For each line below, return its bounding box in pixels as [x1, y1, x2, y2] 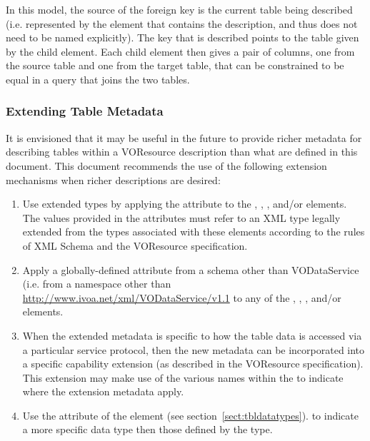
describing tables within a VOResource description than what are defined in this [6, 144, 358, 159]
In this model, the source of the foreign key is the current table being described [6, 2, 353, 16]
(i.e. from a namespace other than [22, 276, 171, 291]
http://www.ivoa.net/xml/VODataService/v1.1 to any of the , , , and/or [22, 290, 341, 305]
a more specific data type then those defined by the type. [22, 422, 273, 437]
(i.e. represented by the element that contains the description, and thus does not [6, 16, 358, 31]
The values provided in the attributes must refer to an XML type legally [22, 210, 341, 225]
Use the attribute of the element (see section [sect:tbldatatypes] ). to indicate [22, 407, 359, 422]
